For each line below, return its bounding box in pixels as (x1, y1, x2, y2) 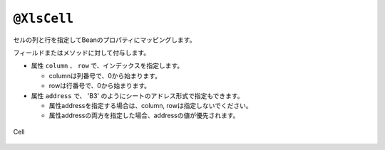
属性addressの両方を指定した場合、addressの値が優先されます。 (48, 111, 240, 120)
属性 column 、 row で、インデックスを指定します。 (31, 61, 184, 70)
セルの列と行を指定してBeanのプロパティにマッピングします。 (13, 36, 196, 44)
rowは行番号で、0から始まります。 (48, 82, 151, 90)
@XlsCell (13, 11, 74, 26)
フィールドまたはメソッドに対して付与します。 (13, 48, 150, 57)
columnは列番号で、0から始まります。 (48, 71, 162, 80)
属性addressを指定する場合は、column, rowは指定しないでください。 (48, 101, 252, 109)
